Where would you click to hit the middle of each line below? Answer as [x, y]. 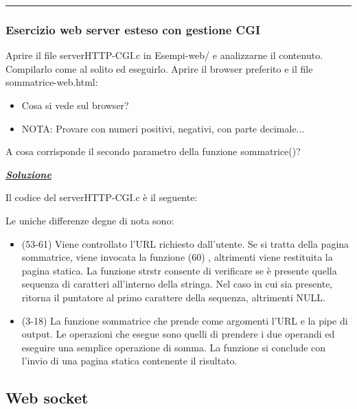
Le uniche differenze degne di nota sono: [90, 220]
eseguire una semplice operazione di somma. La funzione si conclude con [174, 347]
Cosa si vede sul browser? [75, 105]
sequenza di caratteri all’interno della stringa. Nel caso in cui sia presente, [177, 284]
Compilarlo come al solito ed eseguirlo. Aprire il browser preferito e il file [159, 68]
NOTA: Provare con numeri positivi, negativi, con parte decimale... [163, 128]
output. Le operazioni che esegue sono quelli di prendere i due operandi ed [178, 334]
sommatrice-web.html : [52, 82]
